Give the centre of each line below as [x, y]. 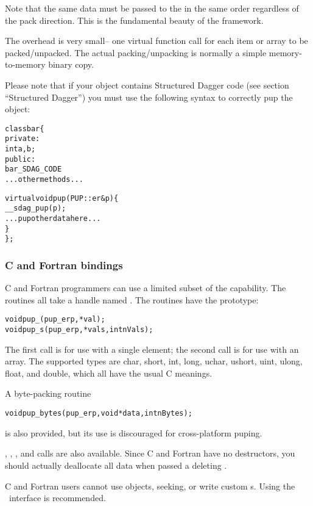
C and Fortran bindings [64, 265]
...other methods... [44, 180]
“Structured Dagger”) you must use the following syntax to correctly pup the [149, 97]
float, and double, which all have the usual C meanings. [109, 373]
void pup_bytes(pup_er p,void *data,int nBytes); [99, 414]
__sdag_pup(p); [36, 208]
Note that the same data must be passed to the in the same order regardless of [152, 8]
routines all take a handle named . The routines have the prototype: [132, 299]
